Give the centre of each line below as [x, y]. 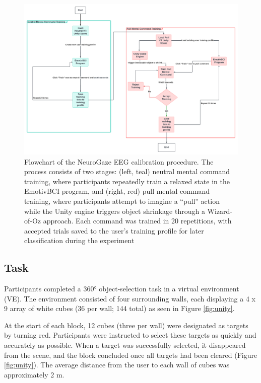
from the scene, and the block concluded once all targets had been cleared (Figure [131, 355]
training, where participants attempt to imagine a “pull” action [122, 201]
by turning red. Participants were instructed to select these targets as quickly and [130, 335]
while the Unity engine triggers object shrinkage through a [115, 211]
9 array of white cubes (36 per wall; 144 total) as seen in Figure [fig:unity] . [119, 308]
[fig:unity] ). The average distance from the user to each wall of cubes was [117, 365]
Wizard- [220, 211]
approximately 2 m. [34, 374]
